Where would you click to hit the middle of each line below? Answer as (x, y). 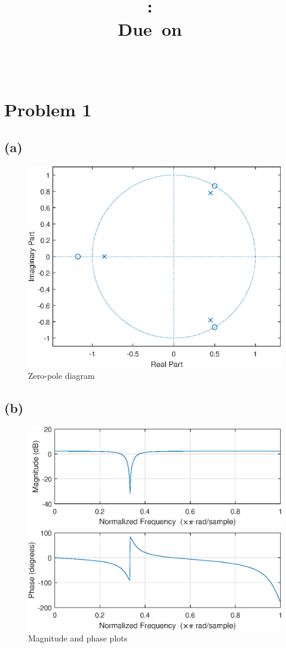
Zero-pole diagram (61, 375)
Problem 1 (48, 109)
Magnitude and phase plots (78, 638)
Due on (150, 29)
